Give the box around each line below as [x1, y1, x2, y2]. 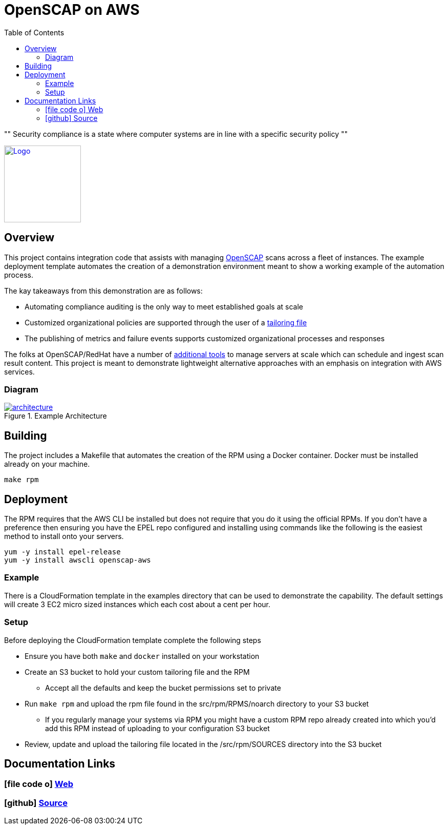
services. [4, 367, 35, 376]
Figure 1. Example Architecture [4, 411, 107, 421]
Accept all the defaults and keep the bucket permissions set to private [45, 683, 281, 692]
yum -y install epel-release [4, 548, 121, 556]
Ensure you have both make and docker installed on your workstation [25, 651, 260, 660]
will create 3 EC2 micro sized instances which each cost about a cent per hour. [4, 599, 271, 609]
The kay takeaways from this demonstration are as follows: [4, 286, 203, 295]
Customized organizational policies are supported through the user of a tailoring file [25, 318, 307, 327]
